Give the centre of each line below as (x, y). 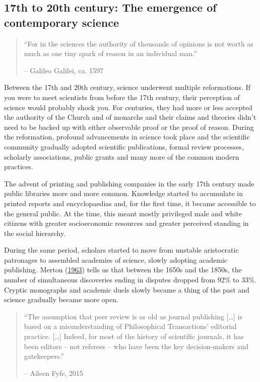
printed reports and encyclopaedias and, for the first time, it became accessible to (130, 203)
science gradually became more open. (61, 299)
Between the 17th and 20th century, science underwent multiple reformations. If (127, 87)
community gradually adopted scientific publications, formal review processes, (124, 146)
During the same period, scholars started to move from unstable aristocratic (121, 250)
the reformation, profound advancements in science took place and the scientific (127, 137)
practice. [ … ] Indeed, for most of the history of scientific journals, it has (134, 336)
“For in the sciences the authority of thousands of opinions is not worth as (139, 43)
